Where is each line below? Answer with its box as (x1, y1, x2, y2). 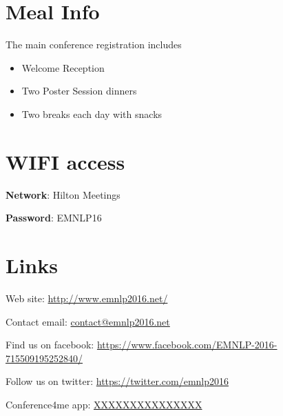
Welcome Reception (21, 60, 105, 75)
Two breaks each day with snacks (21, 106, 163, 121)
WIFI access (6, 147, 125, 175)
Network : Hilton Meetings (6, 187, 120, 201)
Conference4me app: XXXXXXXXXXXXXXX (6, 397, 202, 411)
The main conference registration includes (6, 37, 182, 52)
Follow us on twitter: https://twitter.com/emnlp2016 (6, 374, 229, 388)
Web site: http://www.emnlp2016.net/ (6, 290, 168, 305)
